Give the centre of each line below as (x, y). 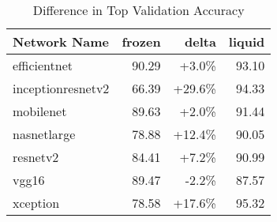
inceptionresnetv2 (61, 88)
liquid (247, 41)
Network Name (61, 41)
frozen (141, 41)
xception (36, 203)
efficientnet (43, 65)
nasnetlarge (44, 134)
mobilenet (40, 111)
